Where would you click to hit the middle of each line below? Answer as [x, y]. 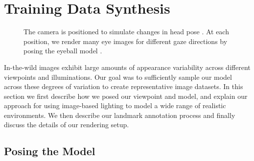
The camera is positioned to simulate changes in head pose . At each [126, 32]
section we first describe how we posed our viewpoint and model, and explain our [126, 96]
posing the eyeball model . [63, 51]
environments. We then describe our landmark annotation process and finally [120, 115]
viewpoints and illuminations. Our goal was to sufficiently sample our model [118, 77]
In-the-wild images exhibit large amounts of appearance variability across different [127, 67]
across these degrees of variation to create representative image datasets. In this [124, 86]
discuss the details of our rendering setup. [67, 125]
